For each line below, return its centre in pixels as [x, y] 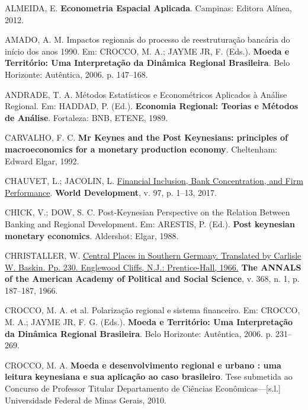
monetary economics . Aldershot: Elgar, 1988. [92, 235]
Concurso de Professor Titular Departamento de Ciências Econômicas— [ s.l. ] [143, 388]
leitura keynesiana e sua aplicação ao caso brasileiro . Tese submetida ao [149, 376]
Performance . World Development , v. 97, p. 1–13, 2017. [111, 192]
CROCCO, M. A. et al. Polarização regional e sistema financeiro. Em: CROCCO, [153, 310]
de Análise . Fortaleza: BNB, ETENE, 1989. [86, 117]
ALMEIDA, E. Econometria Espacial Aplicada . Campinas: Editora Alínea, [148, 8]
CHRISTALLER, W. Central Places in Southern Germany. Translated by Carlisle [153, 255]
